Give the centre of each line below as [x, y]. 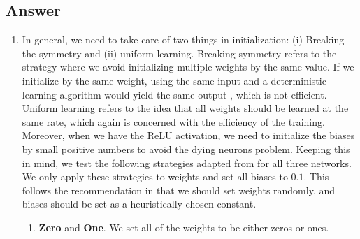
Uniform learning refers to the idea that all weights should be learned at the [185, 108]
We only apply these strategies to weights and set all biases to [155, 176]
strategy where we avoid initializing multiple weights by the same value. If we [188, 67]
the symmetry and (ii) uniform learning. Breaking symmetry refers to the [179, 53]
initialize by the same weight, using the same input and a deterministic [174, 80]
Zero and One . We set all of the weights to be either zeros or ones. [184, 227]
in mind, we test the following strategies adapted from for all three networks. [187, 162]
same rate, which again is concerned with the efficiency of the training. [173, 121]
